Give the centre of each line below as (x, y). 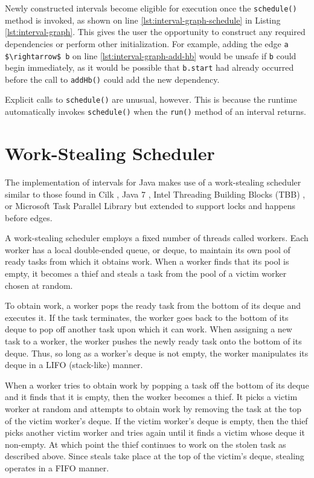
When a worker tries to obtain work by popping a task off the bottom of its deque (157, 385)
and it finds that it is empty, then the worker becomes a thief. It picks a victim (151, 397)
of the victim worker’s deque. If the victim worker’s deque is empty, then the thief (156, 420)
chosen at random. (39, 285)
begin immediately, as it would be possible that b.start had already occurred (149, 67)
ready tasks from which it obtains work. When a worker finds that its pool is (147, 261)
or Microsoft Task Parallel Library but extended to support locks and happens (150, 206)
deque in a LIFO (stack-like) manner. (74, 365)
